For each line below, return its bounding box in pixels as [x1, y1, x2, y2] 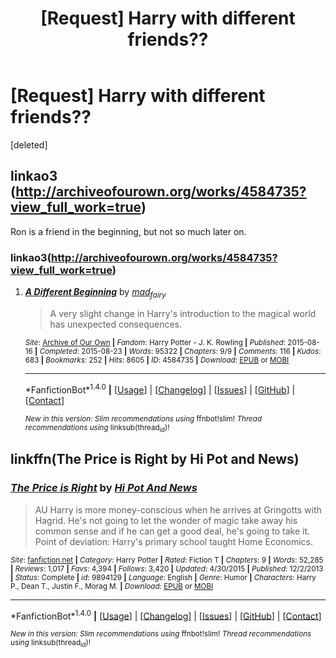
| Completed [34, 346, 78, 356]
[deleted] [10, 138, 48, 151]
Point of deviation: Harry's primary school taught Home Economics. [34, 535, 314, 547]
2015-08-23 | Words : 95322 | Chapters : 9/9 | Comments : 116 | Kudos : [81, 346, 322, 356]
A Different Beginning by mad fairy [24, 286, 167, 300]
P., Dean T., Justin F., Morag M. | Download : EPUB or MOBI [10, 581, 214, 591]
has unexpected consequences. [49, 318, 183, 330]
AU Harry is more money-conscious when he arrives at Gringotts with [34, 503, 322, 516]
